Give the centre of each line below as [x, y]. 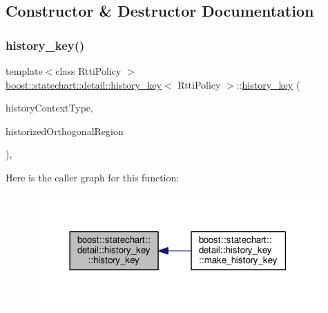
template [24, 71]
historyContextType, [49, 108]
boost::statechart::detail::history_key [84, 84]
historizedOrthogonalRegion [65, 131]
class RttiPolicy [88, 71]
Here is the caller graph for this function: [93, 177]
